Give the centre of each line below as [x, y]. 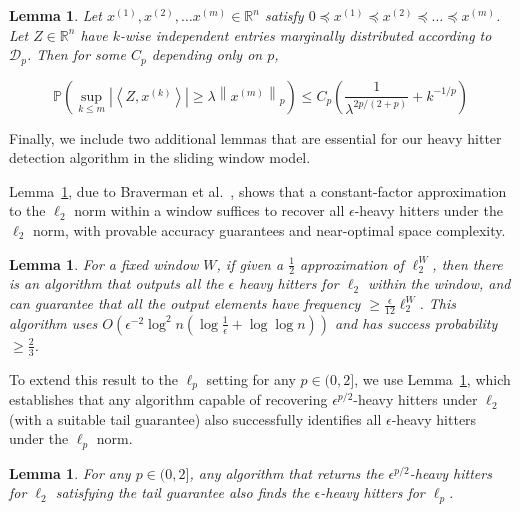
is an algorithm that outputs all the [116, 283]
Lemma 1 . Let [55, 15]
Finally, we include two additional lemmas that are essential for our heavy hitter [255, 137]
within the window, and [439, 283]
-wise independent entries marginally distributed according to [305, 34]
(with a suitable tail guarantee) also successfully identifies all [195, 418]
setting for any [251, 378]
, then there [467, 263]
